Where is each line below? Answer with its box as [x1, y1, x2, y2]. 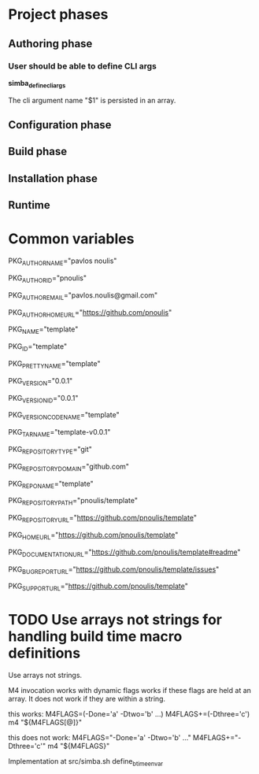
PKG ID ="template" [8, 342, 68, 353]
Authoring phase [8, 37, 93, 50]
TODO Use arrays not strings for [8, 611, 223, 629]
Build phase [8, 145, 68, 158]
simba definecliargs [8, 78, 66, 90]
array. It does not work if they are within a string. [8, 694, 166, 704]
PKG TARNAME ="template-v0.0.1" [8, 428, 111, 439]
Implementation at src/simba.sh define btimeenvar [8, 757, 164, 768]
